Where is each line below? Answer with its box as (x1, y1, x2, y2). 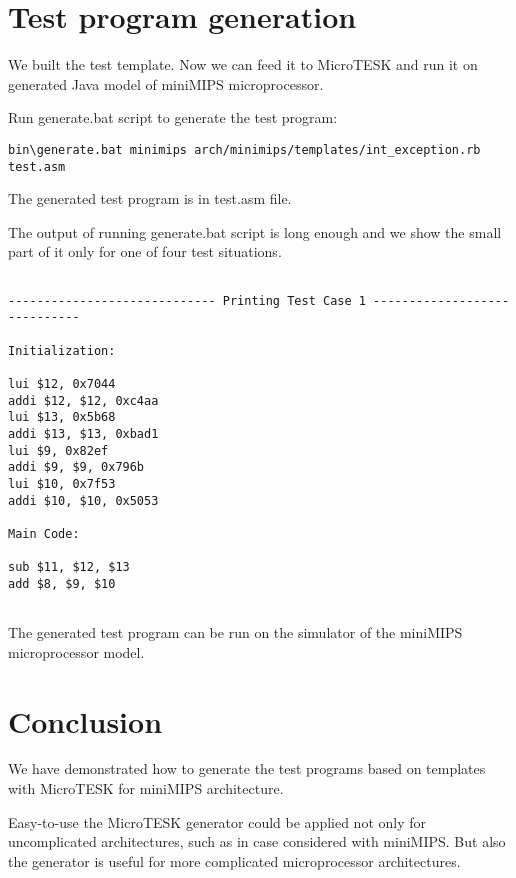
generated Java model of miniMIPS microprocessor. (8, 73, 324, 94)
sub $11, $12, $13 (8, 560, 130, 575)
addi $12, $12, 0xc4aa (8, 393, 159, 408)
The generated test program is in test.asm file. (8, 188, 292, 209)
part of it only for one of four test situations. (8, 241, 282, 262)
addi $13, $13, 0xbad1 (8, 426, 159, 441)
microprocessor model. (8, 641, 145, 662)
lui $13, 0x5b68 (8, 410, 116, 425)
